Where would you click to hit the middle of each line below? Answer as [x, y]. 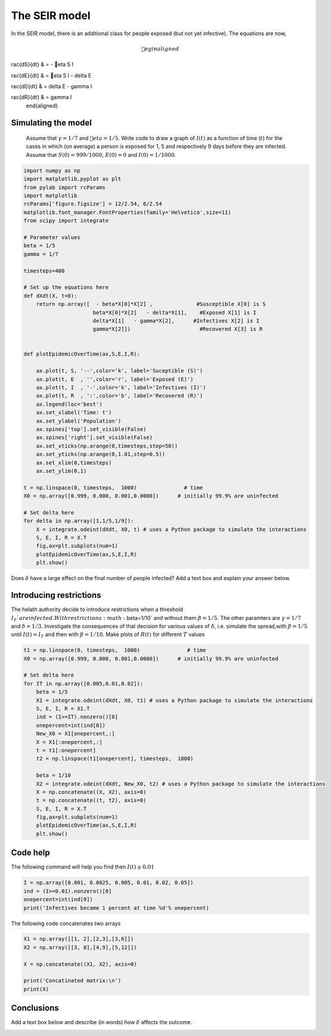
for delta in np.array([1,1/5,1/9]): [79, 521]
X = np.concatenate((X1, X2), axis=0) [80, 964]
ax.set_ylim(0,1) [61, 471]
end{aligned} [42, 106]
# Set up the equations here [66, 287]
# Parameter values [52, 237]
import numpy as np [52, 170]
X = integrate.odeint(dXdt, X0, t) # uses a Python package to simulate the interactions [171, 529]
